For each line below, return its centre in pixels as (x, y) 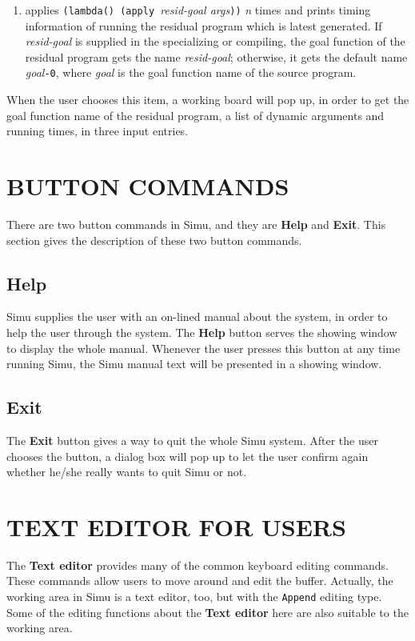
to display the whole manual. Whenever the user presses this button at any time (204, 348)
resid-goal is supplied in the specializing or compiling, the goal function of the (215, 41)
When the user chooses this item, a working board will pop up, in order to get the (208, 100)
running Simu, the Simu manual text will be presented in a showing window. (194, 364)
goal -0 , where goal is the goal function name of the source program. (191, 72)
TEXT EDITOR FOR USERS (176, 526)
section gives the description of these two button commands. (154, 240)
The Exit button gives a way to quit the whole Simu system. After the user (192, 440)
